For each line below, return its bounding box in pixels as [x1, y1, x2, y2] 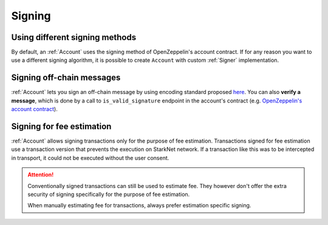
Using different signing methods [11, 32, 137, 42]
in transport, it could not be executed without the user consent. [11, 154, 169, 161]
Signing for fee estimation [11, 121, 112, 132]
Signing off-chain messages [11, 73, 121, 83]
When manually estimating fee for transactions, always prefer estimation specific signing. [27, 202, 251, 209]
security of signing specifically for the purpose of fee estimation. [27, 191, 190, 198]
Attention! [27, 171, 54, 178]
